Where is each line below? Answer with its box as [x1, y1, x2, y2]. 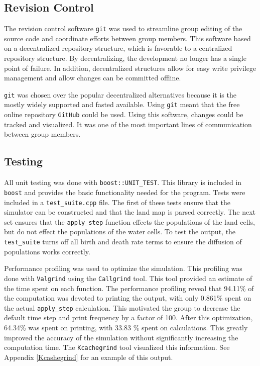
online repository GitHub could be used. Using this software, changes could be [4, 109, 243, 120]
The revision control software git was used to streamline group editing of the [4, 23, 242, 34]
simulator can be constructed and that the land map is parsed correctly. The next [4, 207, 256, 217]
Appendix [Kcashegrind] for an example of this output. [4, 351, 173, 362]
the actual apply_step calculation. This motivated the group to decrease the [4, 302, 240, 313]
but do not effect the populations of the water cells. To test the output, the [4, 226, 236, 237]
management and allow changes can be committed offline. [4, 72, 181, 83]
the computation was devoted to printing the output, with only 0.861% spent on [4, 293, 251, 303]
